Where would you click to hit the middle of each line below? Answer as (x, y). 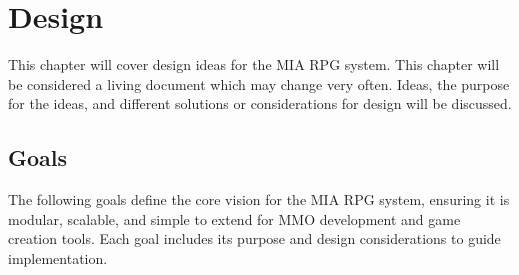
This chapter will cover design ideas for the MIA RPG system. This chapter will (254, 64)
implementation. (58, 257)
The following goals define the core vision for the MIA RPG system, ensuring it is (259, 199)
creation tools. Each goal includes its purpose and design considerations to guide (254, 238)
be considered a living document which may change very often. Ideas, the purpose (259, 83)
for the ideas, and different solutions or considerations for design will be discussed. (260, 103)
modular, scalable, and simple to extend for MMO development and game (234, 218)
